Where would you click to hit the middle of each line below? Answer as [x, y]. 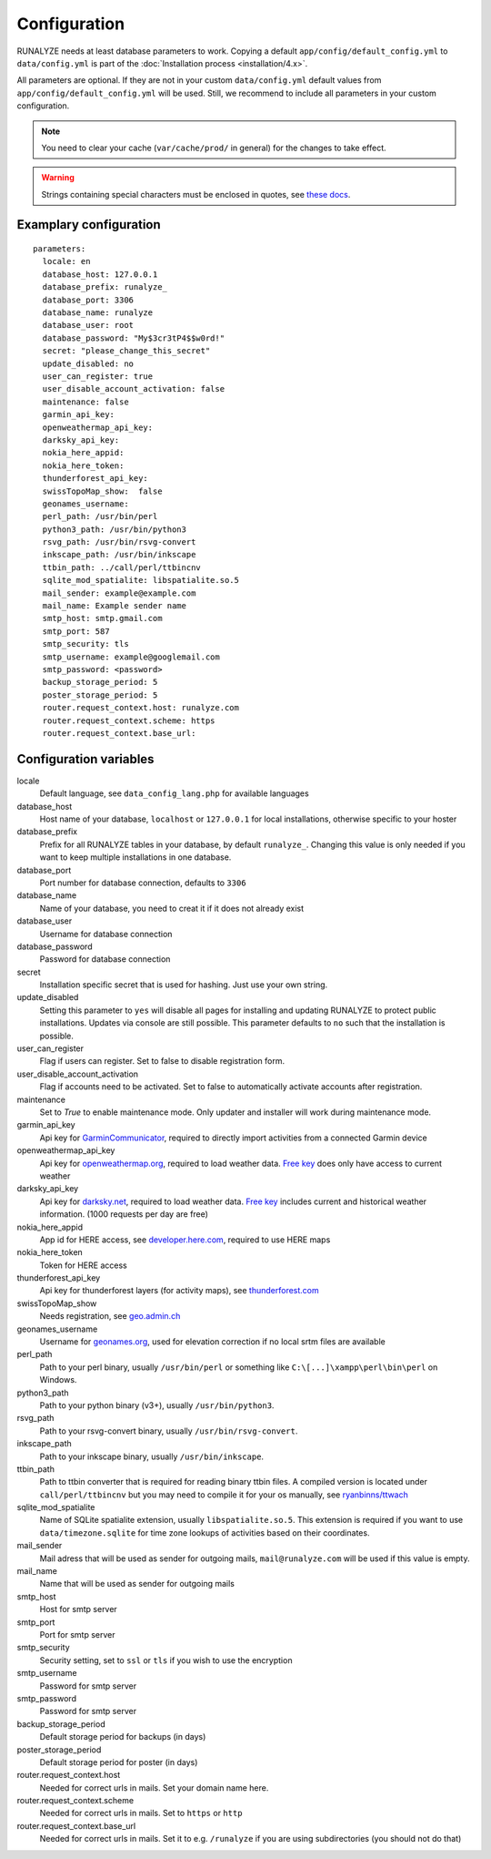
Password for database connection [105, 959]
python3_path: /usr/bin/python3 [114, 529]
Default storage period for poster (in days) [119, 1762]
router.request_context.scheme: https [129, 720]
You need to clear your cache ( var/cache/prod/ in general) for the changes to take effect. [214, 148]
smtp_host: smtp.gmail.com [102, 618]
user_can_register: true [98, 376]
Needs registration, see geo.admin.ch [110, 1316]
